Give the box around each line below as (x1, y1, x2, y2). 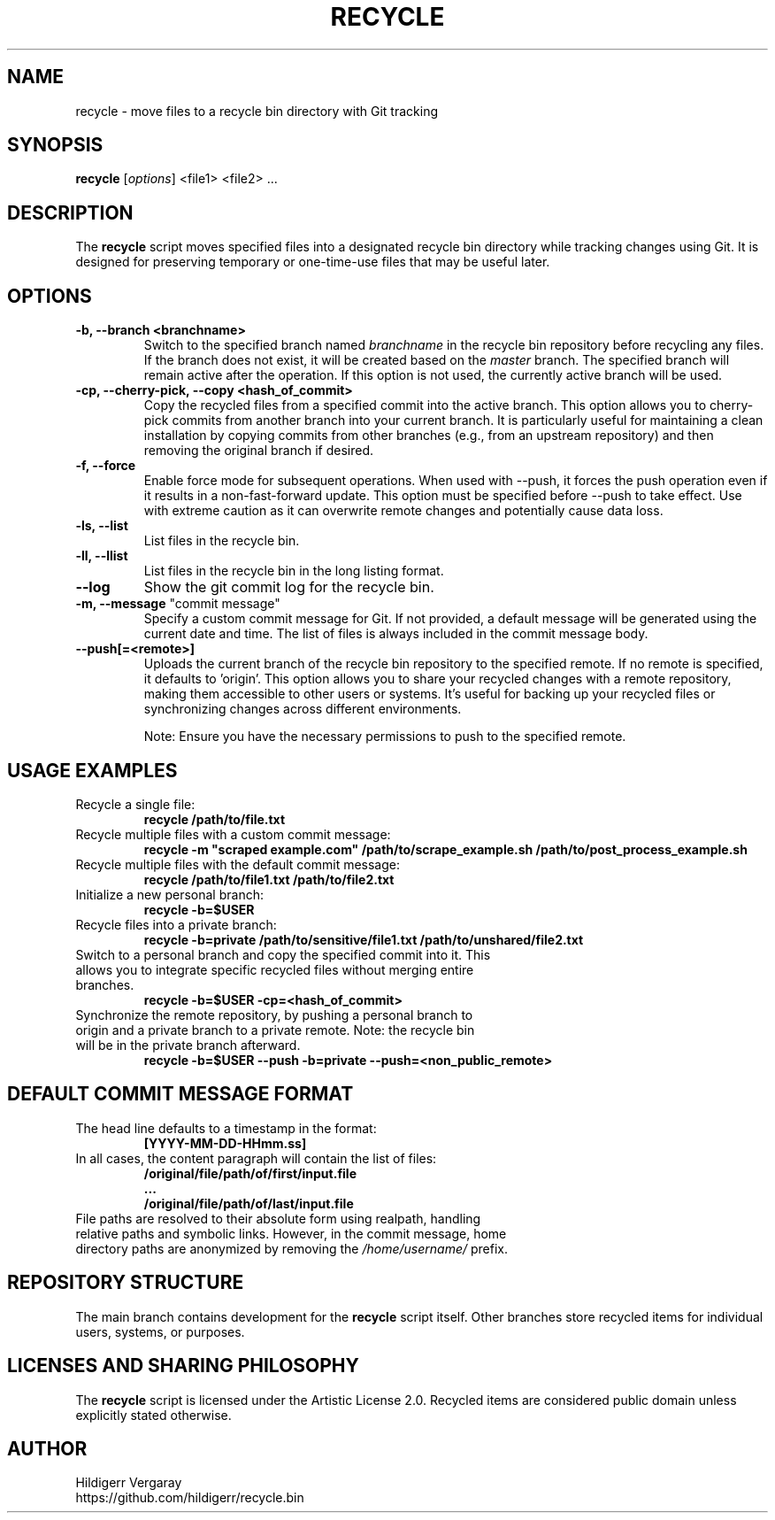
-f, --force (75, 458, 136, 474)
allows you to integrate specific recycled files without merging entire (75, 961, 474, 977)
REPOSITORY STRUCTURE (7, 1271, 244, 1294)
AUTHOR (7, 1437, 88, 1460)
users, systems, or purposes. (75, 1323, 245, 1339)
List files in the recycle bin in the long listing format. (143, 563, 444, 579)
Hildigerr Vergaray (75, 1475, 182, 1491)
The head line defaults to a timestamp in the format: (75, 1120, 377, 1136)
